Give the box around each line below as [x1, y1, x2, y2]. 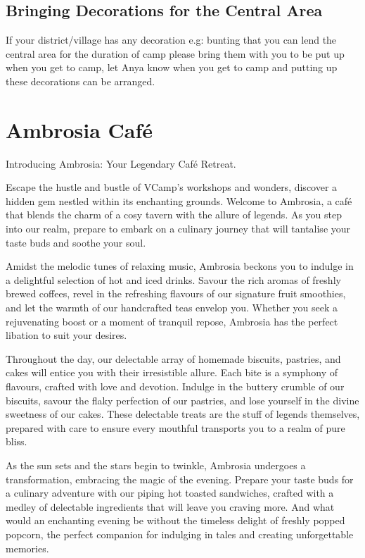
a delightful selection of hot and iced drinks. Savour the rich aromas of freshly [6, 272, 341, 287]
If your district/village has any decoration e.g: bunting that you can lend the [6, 32, 337, 47]
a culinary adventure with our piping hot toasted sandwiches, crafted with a [6, 485, 334, 500]
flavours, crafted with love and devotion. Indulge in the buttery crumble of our [6, 379, 345, 394]
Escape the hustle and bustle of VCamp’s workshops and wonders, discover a [6, 180, 338, 194]
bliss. [6, 434, 27, 449]
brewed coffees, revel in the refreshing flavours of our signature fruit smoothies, [6, 286, 346, 301]
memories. [6, 540, 49, 555]
